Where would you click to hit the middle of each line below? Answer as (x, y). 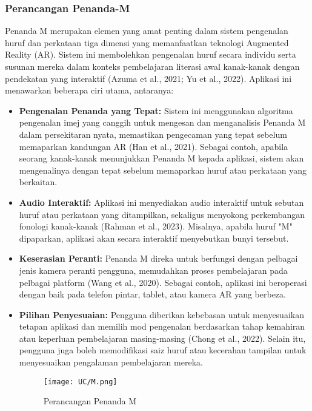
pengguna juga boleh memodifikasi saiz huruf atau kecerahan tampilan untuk (163, 350)
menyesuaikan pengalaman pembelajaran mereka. (111, 362)
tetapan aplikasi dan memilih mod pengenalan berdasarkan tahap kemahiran (162, 326)
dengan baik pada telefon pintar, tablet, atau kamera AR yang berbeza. (152, 294)
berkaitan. (38, 182)
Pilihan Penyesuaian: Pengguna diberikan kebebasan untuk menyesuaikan (161, 314)
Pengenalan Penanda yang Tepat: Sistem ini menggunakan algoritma (156, 110)
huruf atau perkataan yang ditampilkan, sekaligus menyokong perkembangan (162, 214)
